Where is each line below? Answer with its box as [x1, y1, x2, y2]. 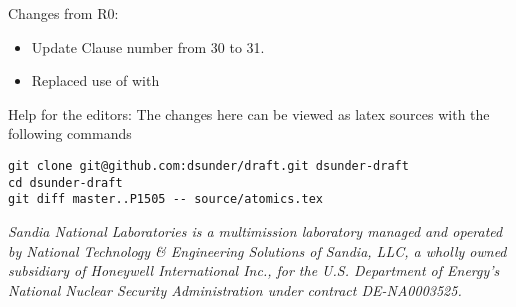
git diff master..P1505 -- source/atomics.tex [8, 192, 323, 207]
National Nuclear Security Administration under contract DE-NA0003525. [8, 279, 462, 300]
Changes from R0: [8, 3, 119, 23]
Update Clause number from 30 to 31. [31, 36, 265, 57]
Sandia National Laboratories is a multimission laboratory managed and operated [8, 220, 503, 241]
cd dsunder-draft [8, 175, 123, 190]
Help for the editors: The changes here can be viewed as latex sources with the [8, 103, 490, 124]
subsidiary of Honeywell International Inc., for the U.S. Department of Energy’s [8, 260, 500, 281]
